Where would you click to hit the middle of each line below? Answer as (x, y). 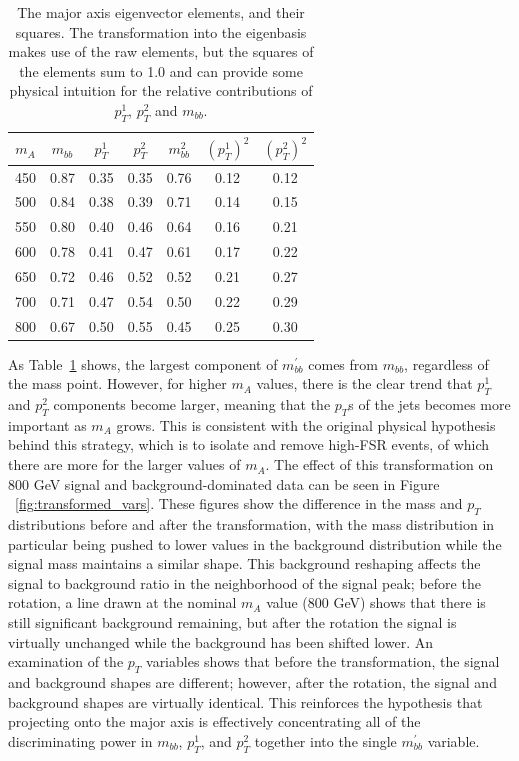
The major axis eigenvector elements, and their (161, 12)
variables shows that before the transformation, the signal (323, 661)
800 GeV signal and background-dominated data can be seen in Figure (224, 483)
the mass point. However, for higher (117, 383)
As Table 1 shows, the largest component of (143, 363)
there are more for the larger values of (124, 464)
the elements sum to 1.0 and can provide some (161, 70)
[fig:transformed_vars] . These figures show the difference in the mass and (239, 503)
